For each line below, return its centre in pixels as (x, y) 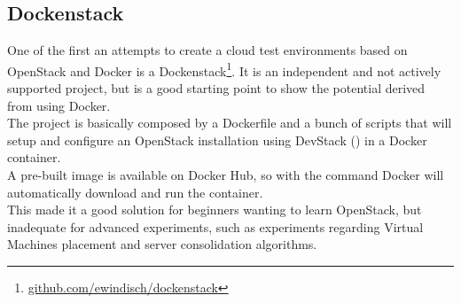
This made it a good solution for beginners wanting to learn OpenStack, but (215, 210)
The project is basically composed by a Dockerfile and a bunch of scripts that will (230, 123)
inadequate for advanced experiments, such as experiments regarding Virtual (215, 226)
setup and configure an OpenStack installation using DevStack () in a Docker (217, 140)
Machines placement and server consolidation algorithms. (162, 244)
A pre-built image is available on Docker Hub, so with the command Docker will (226, 175)
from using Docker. (59, 105)
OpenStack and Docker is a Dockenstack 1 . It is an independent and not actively (224, 69)
